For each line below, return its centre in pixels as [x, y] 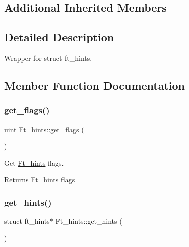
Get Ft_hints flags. [34, 163]
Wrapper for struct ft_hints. [48, 58]
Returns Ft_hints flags [40, 180]
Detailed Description [59, 37]
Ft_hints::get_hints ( [89, 221]
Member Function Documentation [95, 85]
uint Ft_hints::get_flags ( [44, 129]
